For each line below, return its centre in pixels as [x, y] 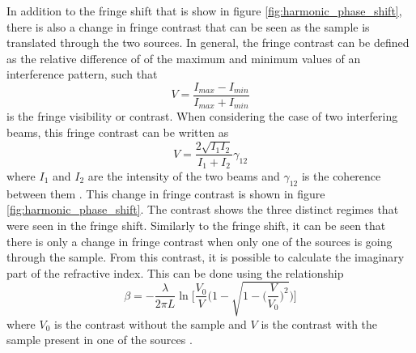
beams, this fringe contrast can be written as [118, 132]
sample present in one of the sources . [100, 340]
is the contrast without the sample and [151, 323]
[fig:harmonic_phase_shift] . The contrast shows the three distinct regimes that [203, 209]
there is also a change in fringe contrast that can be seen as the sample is [188, 26]
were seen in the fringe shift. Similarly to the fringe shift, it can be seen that [196, 225]
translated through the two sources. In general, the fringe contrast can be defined [208, 43]
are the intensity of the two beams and [184, 175]
